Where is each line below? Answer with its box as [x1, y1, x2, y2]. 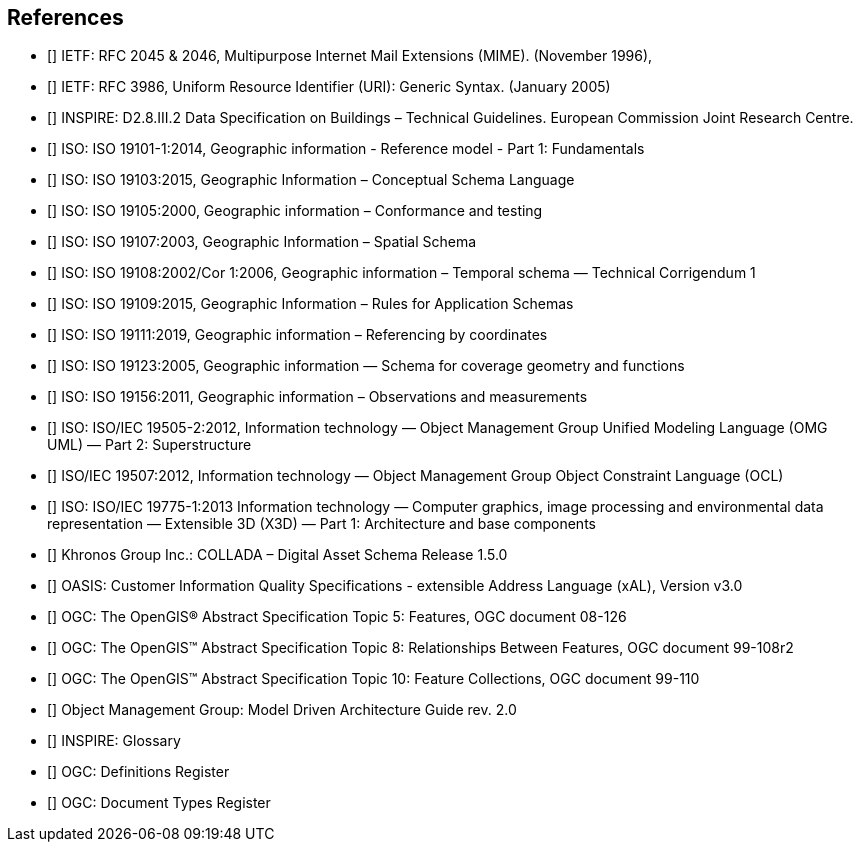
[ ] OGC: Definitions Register [47, 763, 230, 781]
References [7, 5, 124, 30]
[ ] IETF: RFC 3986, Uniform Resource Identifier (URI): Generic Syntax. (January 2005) [47, 78, 611, 96]
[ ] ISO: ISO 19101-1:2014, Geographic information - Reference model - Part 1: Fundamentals [47, 140, 645, 158]
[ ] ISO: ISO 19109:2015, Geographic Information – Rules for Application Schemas [47, 295, 574, 313]
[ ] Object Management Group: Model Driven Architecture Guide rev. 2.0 [47, 701, 517, 719]
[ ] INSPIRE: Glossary [47, 732, 181, 750]
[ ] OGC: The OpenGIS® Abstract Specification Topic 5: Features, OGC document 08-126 [47, 608, 627, 626]
